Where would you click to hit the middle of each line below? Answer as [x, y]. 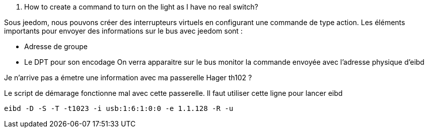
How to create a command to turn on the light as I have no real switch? [141, 7]
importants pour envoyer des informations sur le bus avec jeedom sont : [123, 31]
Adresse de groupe [56, 46]
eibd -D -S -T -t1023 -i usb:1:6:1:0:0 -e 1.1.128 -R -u [119, 108]
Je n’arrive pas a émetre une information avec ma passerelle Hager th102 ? [128, 78]
